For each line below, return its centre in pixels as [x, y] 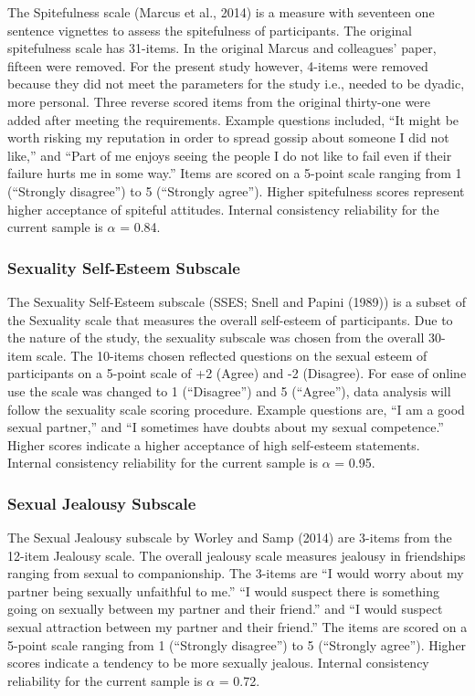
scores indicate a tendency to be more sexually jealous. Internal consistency [218, 663]
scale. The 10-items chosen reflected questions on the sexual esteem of [232, 355]
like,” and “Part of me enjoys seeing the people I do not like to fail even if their [230, 155]
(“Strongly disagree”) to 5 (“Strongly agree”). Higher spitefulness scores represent [236, 190]
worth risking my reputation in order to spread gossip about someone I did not [228, 137]
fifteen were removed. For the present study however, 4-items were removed [218, 65]
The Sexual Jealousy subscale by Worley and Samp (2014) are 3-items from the [230, 538]
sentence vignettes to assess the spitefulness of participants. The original [210, 30]
